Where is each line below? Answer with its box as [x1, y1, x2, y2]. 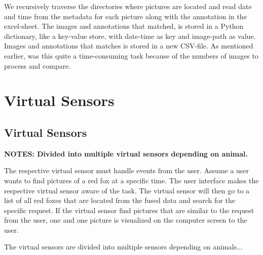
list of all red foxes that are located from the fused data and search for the [4, 195, 235, 206]
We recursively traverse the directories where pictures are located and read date [4, 1, 252, 11]
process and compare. [4, 60, 71, 71]
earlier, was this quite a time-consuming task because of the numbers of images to [4, 50, 258, 61]
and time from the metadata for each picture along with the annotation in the [4, 11, 247, 21]
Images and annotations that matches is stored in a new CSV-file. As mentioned [4, 40, 253, 51]
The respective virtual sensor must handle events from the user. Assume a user [4, 165, 249, 176]
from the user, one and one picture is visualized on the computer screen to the [4, 215, 247, 225]
